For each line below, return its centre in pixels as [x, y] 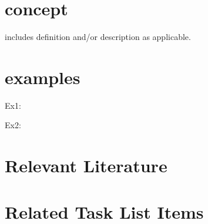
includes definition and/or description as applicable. [98, 37]
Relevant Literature [86, 166]
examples [43, 77]
